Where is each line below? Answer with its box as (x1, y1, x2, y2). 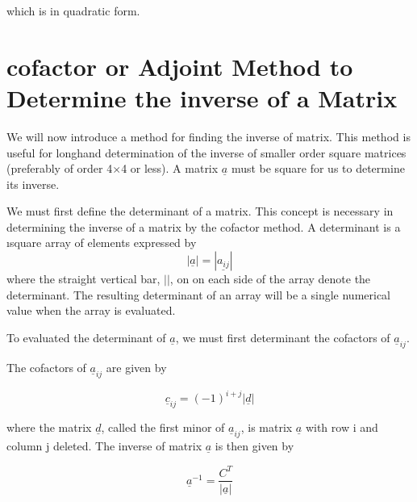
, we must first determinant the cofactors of (175, 328, 390, 345)
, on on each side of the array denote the (169, 270, 371, 287)
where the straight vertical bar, (6, 270, 161, 287)
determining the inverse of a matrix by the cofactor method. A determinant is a (6, 218, 401, 235)
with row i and (305, 419, 378, 436)
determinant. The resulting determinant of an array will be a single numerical (6, 286, 391, 303)
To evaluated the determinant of (6, 328, 166, 345)
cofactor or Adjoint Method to (6, 49, 353, 82)
